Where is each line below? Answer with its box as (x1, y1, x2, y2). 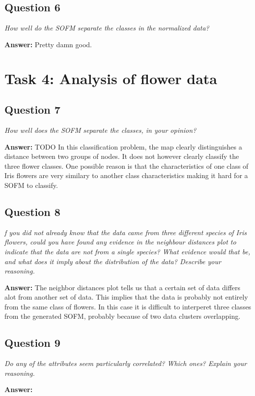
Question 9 (4, 335, 60, 350)
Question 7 (4, 102, 60, 117)
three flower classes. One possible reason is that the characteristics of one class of (4, 160, 249, 171)
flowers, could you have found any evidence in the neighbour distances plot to (4, 237, 236, 247)
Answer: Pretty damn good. (4, 39, 92, 49)
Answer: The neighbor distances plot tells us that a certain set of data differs (4, 282, 241, 292)
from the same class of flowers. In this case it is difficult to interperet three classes (4, 301, 252, 311)
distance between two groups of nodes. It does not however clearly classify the (4, 151, 239, 161)
